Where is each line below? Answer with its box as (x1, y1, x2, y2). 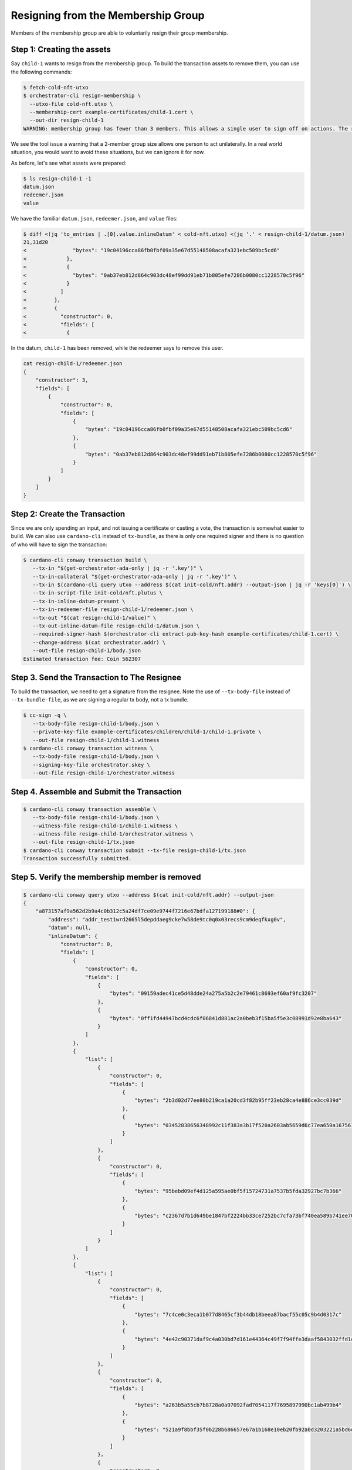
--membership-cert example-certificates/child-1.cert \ (29, 109, 194, 115)
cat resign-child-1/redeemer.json (23, 360, 123, 367)
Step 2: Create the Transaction (11, 509, 126, 519)
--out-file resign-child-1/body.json (32, 647, 141, 654)
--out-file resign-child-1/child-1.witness (32, 737, 160, 743)
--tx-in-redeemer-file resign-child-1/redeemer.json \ (32, 606, 194, 613)
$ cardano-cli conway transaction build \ (23, 556, 147, 563)
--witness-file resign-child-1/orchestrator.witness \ (32, 830, 194, 837)
